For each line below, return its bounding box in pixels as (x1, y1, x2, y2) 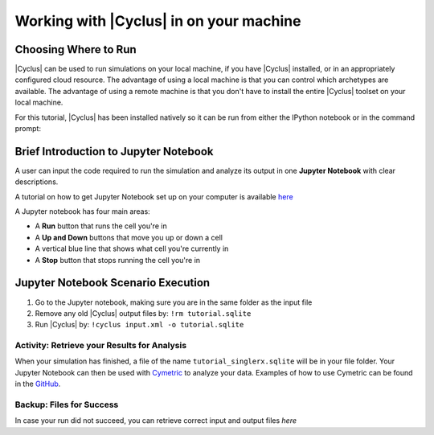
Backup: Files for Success (14, 399, 119, 410)
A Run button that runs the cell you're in (35, 221, 168, 231)
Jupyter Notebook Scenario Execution (14, 276, 211, 289)
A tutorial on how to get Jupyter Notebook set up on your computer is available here (14, 191, 293, 201)
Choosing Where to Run (14, 43, 137, 56)
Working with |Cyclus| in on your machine (14, 12, 301, 30)
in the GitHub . (14, 379, 61, 389)
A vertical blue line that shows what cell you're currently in (35, 244, 229, 253)
